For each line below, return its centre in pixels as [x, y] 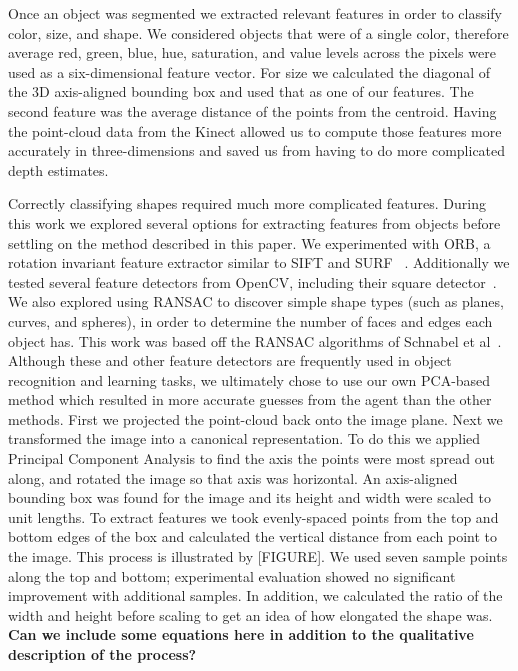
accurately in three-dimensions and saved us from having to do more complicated [257, 150]
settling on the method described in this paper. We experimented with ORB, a [249, 242]
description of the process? [102, 654]
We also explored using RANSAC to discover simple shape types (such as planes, [256, 301]
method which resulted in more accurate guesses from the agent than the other [250, 399]
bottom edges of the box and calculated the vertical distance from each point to [253, 536]
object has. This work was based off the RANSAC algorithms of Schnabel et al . [255, 340]
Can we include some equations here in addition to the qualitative [241, 634]
